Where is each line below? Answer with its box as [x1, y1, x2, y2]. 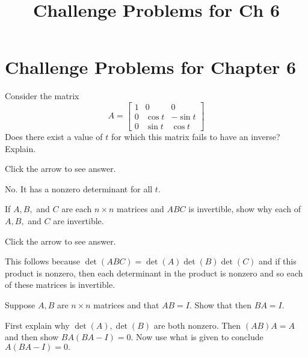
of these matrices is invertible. [5, 278, 115, 291]
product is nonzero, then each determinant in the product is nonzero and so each [5, 266, 303, 279]
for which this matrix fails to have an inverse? [111, 130, 280, 142]
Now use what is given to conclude [136, 331, 263, 343]
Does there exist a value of [5, 130, 103, 142]
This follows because [5, 255, 81, 267]
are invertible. [53, 214, 104, 227]
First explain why [5, 319, 70, 331]
